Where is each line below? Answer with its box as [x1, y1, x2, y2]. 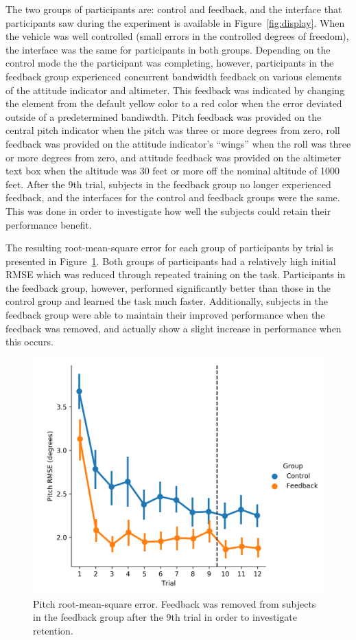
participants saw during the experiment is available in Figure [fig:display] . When [5, 15, 345, 30]
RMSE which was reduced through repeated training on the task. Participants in [5, 267, 346, 282]
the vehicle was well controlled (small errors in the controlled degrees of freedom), [5, 29, 349, 43]
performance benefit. [5, 217, 92, 231]
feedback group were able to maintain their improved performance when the [5, 308, 325, 322]
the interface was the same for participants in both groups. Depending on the [5, 42, 331, 56]
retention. [33, 623, 73, 637]
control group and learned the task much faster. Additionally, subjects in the [5, 294, 328, 308]
